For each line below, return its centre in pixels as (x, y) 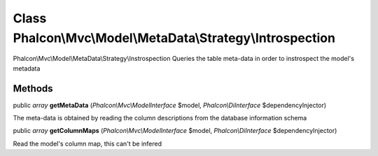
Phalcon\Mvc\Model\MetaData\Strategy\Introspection (174, 38)
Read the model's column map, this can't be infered (87, 143)
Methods (33, 88)
